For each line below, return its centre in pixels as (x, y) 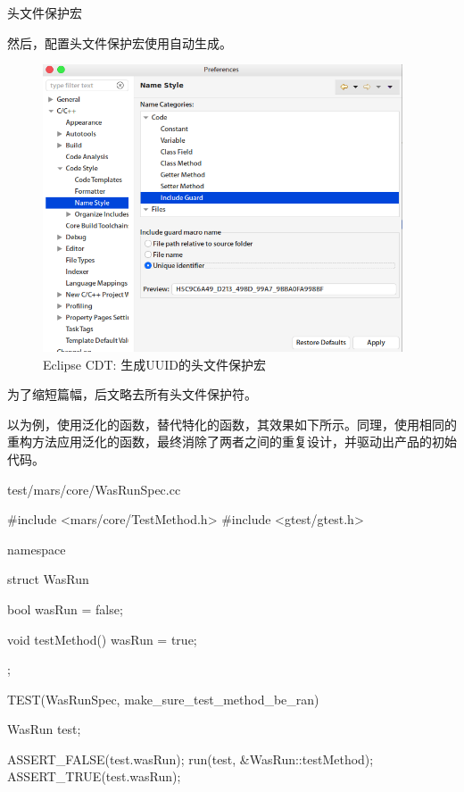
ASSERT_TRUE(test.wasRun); (94, 776)
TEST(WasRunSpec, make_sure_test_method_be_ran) (163, 699)
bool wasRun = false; (65, 609)
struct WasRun (48, 579)
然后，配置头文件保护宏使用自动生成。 (120, 42)
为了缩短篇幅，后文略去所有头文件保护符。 (132, 394)
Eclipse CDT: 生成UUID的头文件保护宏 (154, 364)
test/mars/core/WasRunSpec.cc (94, 489)
